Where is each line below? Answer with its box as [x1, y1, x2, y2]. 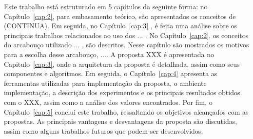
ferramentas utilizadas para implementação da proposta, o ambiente [4, 78, 207, 88]
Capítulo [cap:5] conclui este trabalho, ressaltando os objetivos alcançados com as [4, 106, 249, 117]
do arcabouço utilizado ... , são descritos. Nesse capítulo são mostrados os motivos [4, 40, 249, 50]
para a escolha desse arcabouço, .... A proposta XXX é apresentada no [4, 49, 214, 59]
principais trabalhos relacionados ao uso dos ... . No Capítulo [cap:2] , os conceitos [4, 30, 249, 40]
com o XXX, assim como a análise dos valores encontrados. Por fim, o [4, 97, 213, 107]
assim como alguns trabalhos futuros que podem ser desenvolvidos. [4, 125, 203, 136]
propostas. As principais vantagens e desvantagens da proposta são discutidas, [4, 116, 237, 126]
